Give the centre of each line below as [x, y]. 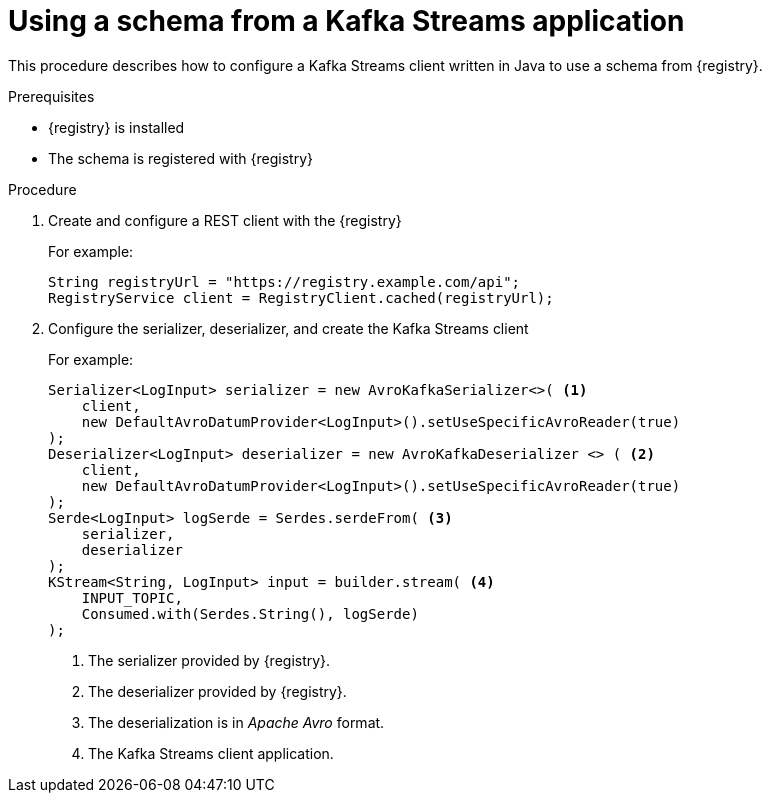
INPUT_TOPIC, [132, 597]
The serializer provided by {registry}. [209, 660]
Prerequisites [51, 96]
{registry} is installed [116, 127]
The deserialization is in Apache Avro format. [236, 722]
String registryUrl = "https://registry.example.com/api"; [284, 281]
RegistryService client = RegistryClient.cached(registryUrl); [301, 297]
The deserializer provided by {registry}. [217, 691]
